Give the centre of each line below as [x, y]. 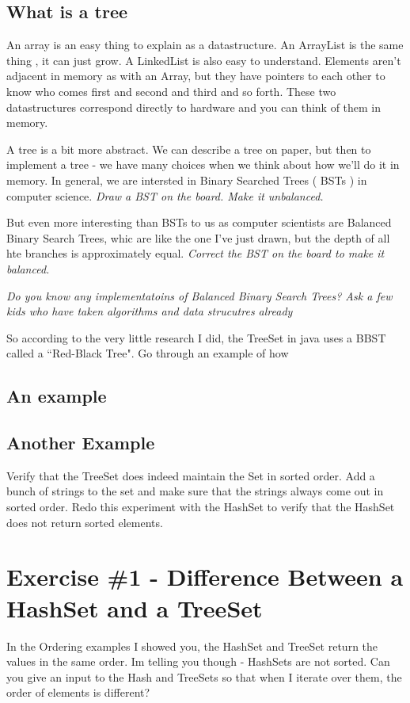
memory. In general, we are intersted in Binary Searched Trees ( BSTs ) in [187, 180]
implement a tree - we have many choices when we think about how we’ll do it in [203, 164]
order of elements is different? [78, 692]
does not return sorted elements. [85, 522]
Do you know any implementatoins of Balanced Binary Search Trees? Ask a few [199, 295]
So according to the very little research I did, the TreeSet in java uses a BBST [196, 337]
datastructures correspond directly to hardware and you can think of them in [194, 107]
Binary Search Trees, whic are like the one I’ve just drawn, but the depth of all [198, 237]
